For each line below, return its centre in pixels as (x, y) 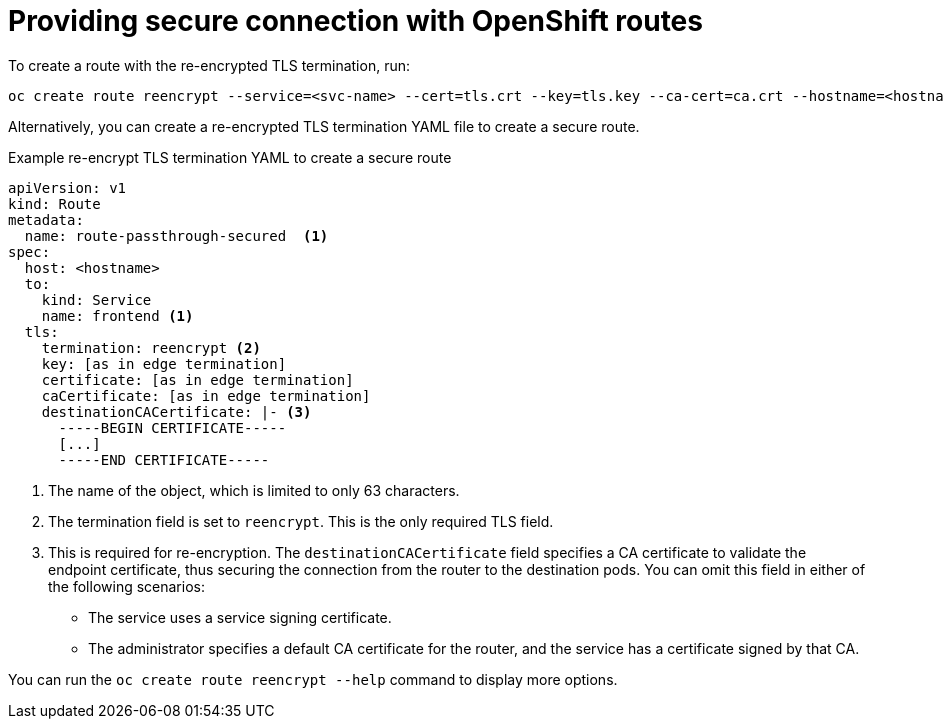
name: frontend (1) (117, 315)
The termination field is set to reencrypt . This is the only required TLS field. (301, 521)
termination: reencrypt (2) (151, 347)
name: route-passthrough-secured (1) (176, 235)
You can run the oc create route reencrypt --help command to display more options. (313, 679)
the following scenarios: (126, 586)
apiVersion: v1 (67, 187)
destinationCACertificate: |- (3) (176, 411)
